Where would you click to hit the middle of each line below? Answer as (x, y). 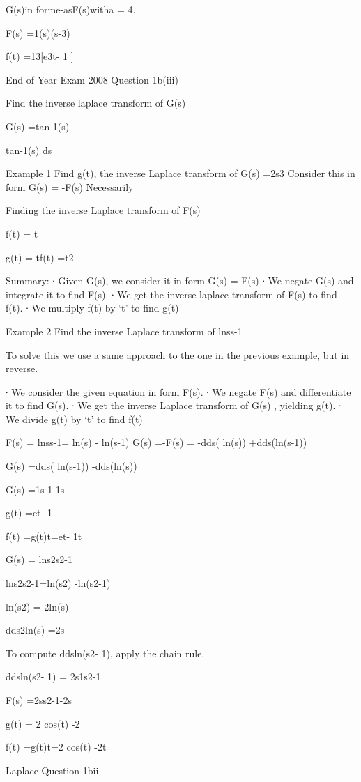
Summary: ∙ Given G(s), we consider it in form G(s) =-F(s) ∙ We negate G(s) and (180, 281)
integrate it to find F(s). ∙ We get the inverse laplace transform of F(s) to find (171, 294)
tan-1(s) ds (29, 149)
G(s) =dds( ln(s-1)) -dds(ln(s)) (71, 466)
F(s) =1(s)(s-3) (38, 32)
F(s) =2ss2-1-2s (39, 700)
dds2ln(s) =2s (35, 630)
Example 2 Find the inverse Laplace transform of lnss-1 (124, 331)
